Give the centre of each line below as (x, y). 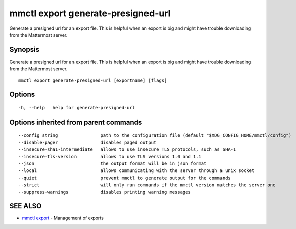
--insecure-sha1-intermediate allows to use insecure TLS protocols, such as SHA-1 (127, 150)
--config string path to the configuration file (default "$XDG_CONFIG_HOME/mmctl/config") (155, 135)
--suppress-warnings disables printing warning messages (104, 192)
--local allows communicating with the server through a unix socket (136, 171)
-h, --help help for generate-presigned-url (77, 108)
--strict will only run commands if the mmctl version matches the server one (147, 185)
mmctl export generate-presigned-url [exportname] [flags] (93, 80)
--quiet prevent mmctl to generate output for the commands (125, 178)
